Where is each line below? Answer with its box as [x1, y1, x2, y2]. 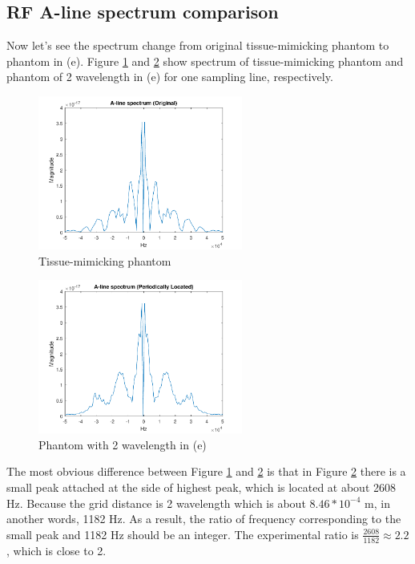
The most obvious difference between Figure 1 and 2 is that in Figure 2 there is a [6, 463, 406, 480]
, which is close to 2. [6, 542, 107, 558]
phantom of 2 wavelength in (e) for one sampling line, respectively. [6, 68, 333, 85]
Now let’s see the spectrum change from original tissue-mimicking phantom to [6, 37, 389, 54]
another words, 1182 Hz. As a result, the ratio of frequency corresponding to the [6, 510, 401, 527]
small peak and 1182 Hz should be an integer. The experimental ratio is [6, 525, 359, 542]
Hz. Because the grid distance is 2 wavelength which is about [6, 494, 306, 511]
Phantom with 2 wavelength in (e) [38, 436, 207, 452]
